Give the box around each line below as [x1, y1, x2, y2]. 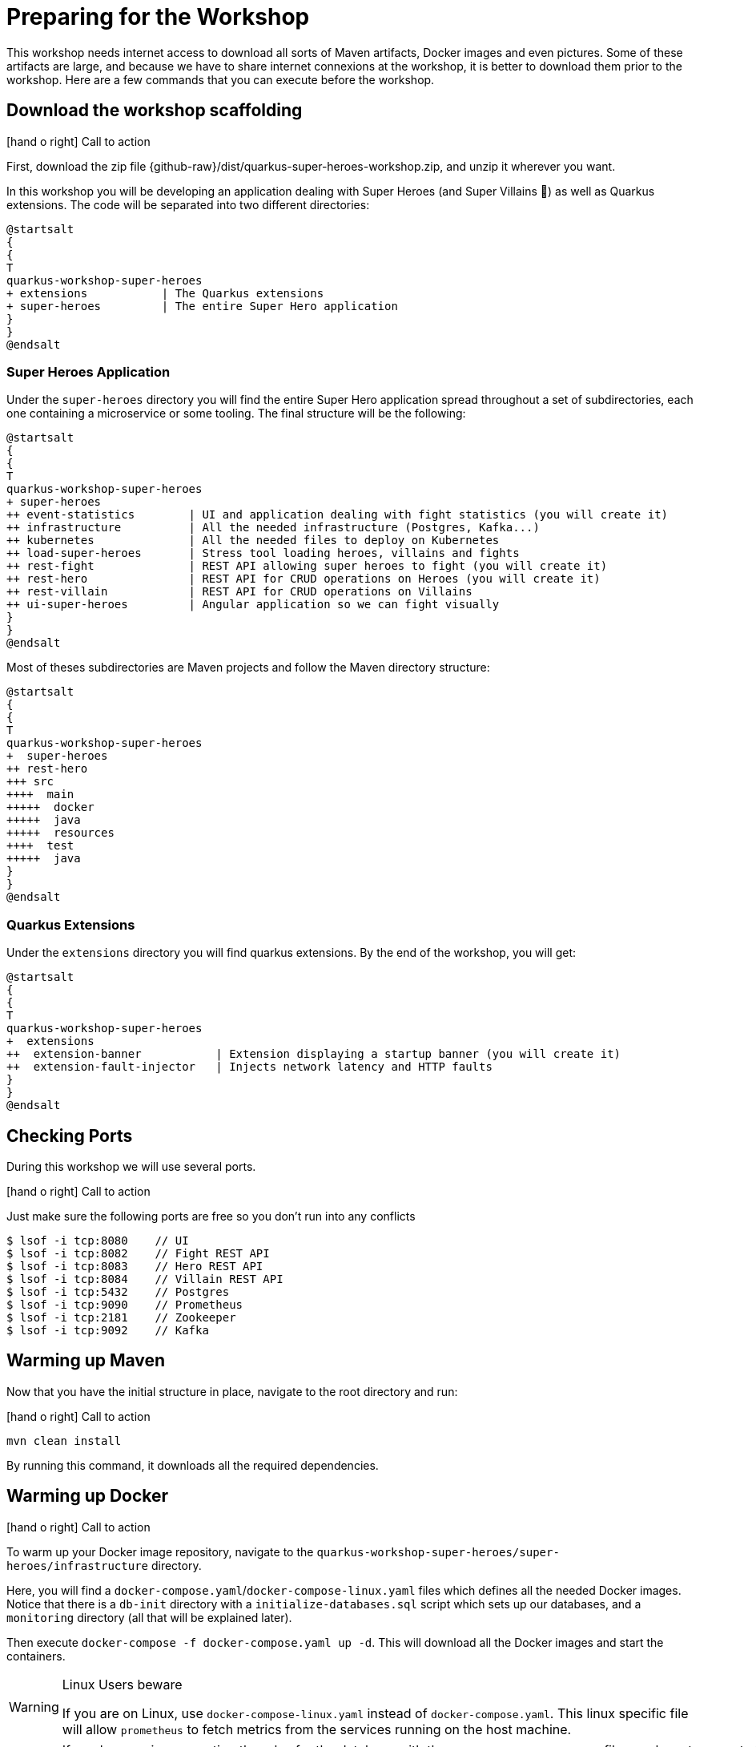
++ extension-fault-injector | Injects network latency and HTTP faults [6, 1060, 493, 1074]
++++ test [6, 839, 74, 853]
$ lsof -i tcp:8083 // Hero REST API [6, 1259, 263, 1273]
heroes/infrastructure [6, 1559, 149, 1572]
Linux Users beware [62, 1676, 183, 1693]
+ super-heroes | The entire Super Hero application [6, 299, 398, 313]
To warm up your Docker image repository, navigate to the [6, 1544, 314, 1559]
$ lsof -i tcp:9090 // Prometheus [6, 1297, 243, 1311]
